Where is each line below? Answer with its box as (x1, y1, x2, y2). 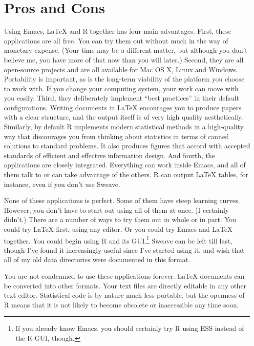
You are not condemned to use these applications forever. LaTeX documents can (4, 271, 245, 281)
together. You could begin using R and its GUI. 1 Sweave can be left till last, (4, 234, 233, 245)
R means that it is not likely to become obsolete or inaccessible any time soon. (4, 299, 239, 309)
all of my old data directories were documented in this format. (4, 254, 190, 265)
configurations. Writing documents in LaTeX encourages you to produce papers (4, 102, 242, 112)
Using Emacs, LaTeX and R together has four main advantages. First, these (4, 26, 232, 36)
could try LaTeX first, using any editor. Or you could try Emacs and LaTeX (4, 224, 233, 234)
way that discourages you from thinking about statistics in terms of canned (4, 131, 229, 141)
